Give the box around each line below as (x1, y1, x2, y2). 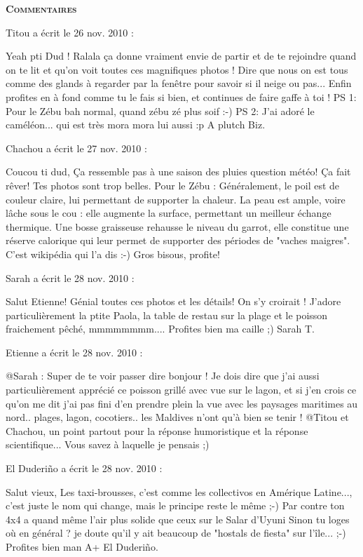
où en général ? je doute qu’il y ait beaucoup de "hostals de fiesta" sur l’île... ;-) (6, 525, 346, 540)
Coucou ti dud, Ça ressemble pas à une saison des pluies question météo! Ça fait (6, 164, 351, 179)
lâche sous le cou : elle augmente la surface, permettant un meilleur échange (6, 206, 331, 220)
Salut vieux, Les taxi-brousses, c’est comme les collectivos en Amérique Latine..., (6, 484, 352, 499)
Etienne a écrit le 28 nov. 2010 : (6, 344, 143, 359)
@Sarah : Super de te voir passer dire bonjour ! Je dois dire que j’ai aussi (6, 368, 320, 383)
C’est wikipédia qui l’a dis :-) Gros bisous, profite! (6, 246, 220, 261)
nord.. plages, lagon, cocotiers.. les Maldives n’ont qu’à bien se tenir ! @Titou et (6, 410, 349, 424)
